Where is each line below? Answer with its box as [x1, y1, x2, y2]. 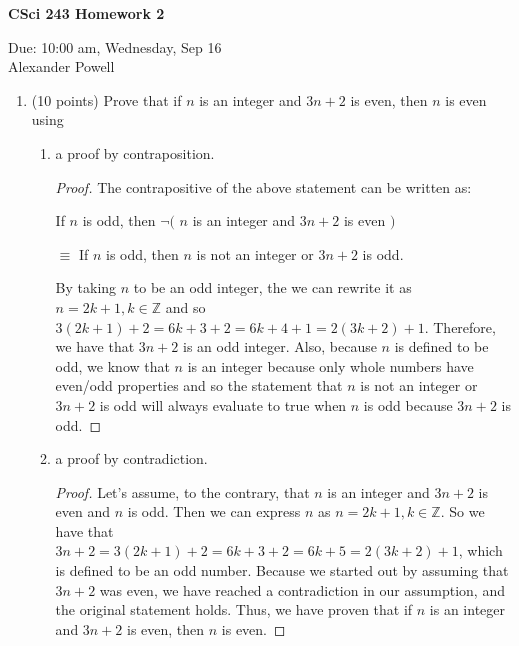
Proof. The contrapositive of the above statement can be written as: [55, 176, 472, 197]
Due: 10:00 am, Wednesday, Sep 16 [8, 36, 222, 57]
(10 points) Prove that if [31, 89, 182, 110]
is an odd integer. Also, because [182, 336, 377, 357]
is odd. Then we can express [127, 501, 301, 522]
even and [55, 501, 111, 522]
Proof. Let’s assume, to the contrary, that [55, 481, 310, 502]
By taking [55, 277, 117, 298]
